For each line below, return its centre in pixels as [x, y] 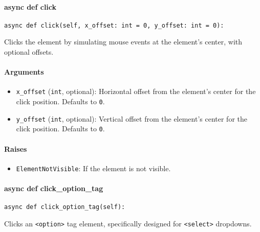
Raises [16, 148]
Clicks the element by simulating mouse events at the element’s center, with [123, 42]
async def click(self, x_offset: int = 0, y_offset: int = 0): [114, 25]
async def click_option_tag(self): [65, 207]
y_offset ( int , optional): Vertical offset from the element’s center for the [132, 118]
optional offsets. [29, 52]
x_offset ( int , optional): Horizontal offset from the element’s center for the [136, 91]
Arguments [24, 72]
